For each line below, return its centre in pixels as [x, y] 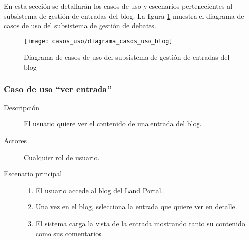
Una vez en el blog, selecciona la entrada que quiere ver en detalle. [136, 207]
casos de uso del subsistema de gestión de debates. [80, 25]
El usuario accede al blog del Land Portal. [99, 190]
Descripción [22, 107]
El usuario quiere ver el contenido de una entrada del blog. [113, 124]
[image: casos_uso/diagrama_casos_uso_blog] [98, 41]
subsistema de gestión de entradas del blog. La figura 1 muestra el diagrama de [124, 16]
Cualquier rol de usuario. [62, 157]
